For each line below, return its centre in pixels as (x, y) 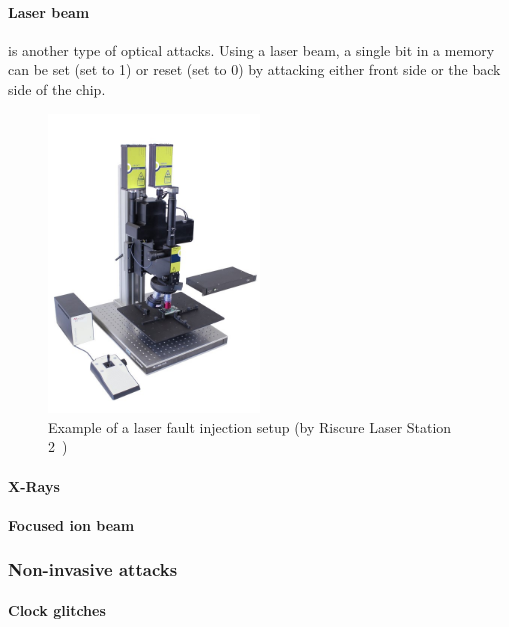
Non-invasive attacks (93, 569)
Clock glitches (57, 609)
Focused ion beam (71, 524)
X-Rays (34, 485)
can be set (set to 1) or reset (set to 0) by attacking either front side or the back (254, 69)
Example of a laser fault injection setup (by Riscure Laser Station (250, 426)
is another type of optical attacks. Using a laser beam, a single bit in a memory (251, 49)
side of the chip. (57, 88)
